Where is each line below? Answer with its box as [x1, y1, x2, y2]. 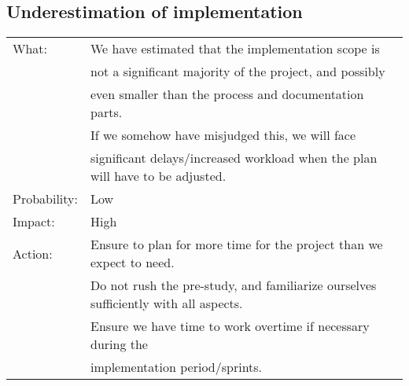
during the [90, 335, 148, 354]
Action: [13, 244, 53, 263]
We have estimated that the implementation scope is [90, 39, 380, 58]
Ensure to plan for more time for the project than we [90, 235, 383, 254]
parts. [90, 103, 123, 122]
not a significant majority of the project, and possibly [90, 62, 385, 81]
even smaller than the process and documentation [90, 85, 364, 104]
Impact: [13, 212, 55, 231]
